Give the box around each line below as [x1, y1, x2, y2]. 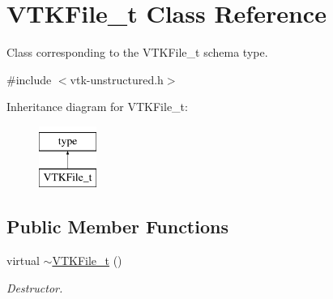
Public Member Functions [6, 214, 228, 239]
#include [6, 70, 52, 88]
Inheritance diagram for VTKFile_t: [6, 98, 188, 115]
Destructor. [6, 279, 63, 296]
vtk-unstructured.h [70, 70, 164, 88]
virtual [6, 252, 40, 269]
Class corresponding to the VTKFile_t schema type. [6, 44, 268, 61]
